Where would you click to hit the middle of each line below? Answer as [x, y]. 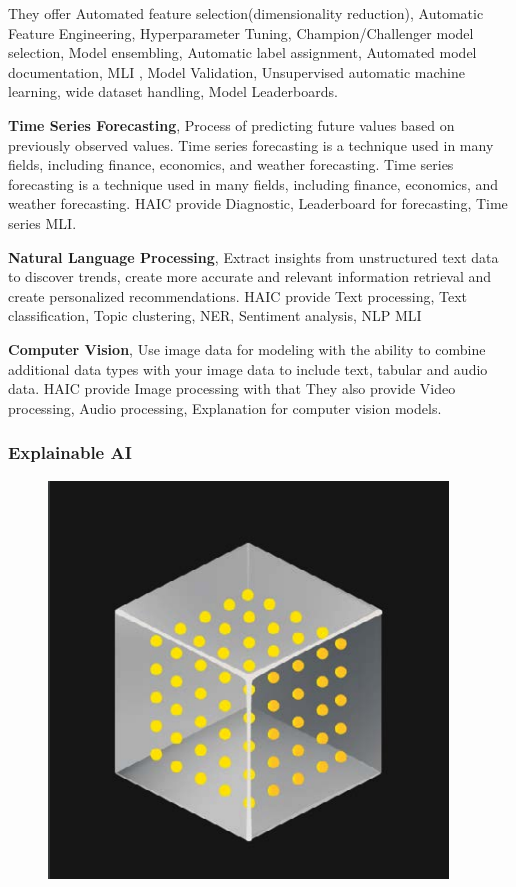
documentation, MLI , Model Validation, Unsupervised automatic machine [237, 71]
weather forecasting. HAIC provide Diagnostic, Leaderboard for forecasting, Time [258, 203]
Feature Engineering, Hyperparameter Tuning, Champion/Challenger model [241, 32]
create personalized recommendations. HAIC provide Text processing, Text [237, 295]
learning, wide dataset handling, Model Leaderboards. [173, 91]
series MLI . [42, 222]
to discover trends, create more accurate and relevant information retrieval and [250, 276]
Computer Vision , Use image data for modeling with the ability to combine [247, 348]
